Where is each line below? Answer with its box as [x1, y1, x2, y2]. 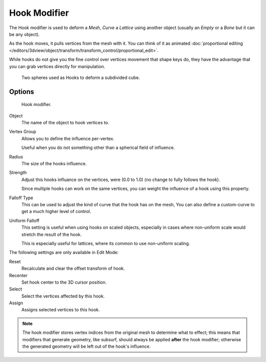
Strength [9, 170, 27, 176]
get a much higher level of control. [21, 209, 91, 215]
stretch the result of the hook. [21, 231, 82, 237]
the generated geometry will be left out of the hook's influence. [22, 343, 151, 350]
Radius [9, 153, 23, 160]
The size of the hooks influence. [21, 161, 87, 167]
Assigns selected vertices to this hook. [21, 307, 100, 313]
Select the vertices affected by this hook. [21, 293, 105, 299]
